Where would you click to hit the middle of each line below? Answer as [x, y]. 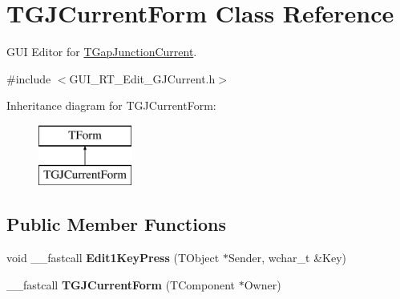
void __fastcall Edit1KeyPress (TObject [113, 258]
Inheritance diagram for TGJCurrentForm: [111, 105]
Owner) [263, 284]
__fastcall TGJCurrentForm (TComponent [121, 284]
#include [29, 78]
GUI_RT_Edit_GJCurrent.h [142, 78]
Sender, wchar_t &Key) [287, 258]
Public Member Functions [116, 224]
